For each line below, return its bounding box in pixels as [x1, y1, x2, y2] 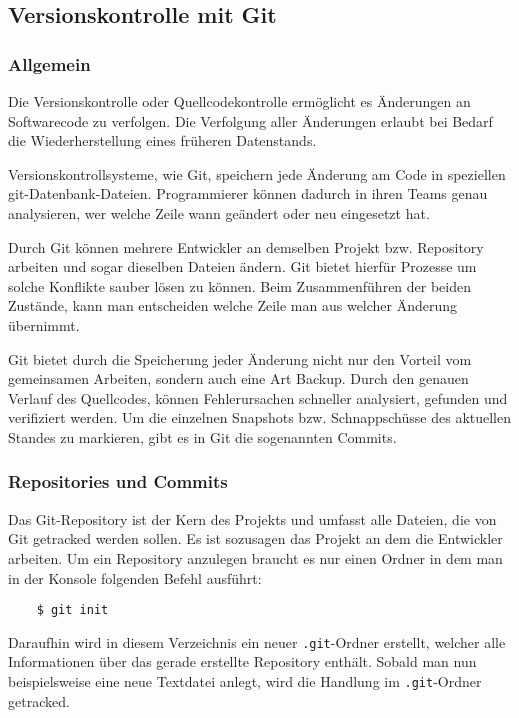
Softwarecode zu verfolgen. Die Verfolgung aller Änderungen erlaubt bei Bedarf [8, 110, 493, 131]
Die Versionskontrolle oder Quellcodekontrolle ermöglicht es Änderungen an [8, 91, 471, 111]
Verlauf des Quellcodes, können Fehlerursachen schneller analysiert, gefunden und [8, 387, 508, 408]
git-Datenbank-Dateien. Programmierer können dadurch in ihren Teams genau [8, 183, 488, 204]
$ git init [36, 603, 109, 618]
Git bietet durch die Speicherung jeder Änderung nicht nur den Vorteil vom [8, 348, 472, 369]
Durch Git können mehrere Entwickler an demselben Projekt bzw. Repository [8, 236, 484, 257]
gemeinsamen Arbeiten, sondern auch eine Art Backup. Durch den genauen [8, 368, 469, 389]
